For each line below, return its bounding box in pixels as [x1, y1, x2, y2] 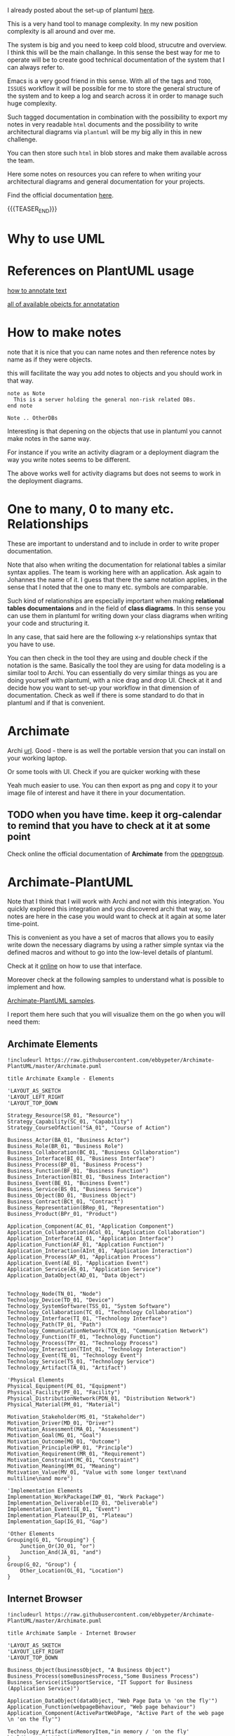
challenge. [7, 135, 38, 143]
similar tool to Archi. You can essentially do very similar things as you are [7, 668, 218, 677]
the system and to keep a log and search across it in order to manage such [7, 91, 224, 100]
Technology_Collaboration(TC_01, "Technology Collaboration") [7, 1309, 193, 1316]
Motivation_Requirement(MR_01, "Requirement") [7, 1451, 146, 1458]
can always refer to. [7, 63, 65, 71]
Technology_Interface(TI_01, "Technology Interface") [7, 1315, 168, 1323]
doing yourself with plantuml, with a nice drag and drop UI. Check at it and [7, 676, 222, 684]
